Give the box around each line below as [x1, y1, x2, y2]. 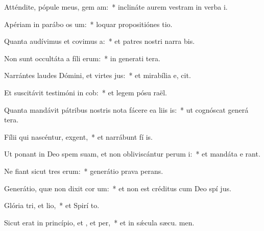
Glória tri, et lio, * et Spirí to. [4, 200, 100, 211]
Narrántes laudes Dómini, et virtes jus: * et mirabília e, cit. [4, 70, 191, 81]
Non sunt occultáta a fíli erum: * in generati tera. [4, 53, 160, 63]
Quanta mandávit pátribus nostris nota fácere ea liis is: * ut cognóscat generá [4, 104, 249, 115]
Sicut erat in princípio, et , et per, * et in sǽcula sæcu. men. [4, 217, 195, 227]
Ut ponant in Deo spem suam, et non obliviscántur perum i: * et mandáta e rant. [4, 148, 260, 159]
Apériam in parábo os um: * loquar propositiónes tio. [4, 18, 173, 29]
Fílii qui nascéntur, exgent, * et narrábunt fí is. [4, 131, 153, 142]
